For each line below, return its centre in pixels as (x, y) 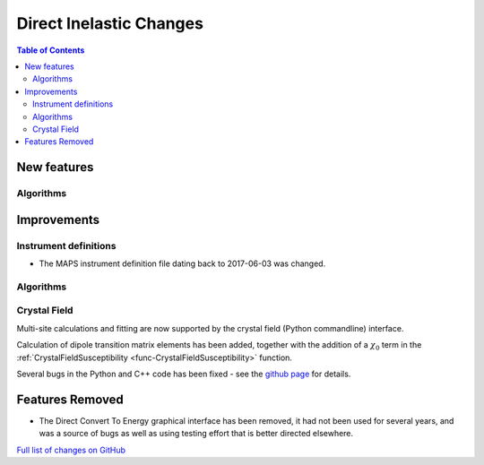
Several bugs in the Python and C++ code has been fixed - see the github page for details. (184, 374)
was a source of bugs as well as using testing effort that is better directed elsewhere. (196, 434)
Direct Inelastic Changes (110, 23)
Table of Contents (51, 50)
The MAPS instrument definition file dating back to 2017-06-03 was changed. (182, 263)
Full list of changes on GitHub (71, 450)
